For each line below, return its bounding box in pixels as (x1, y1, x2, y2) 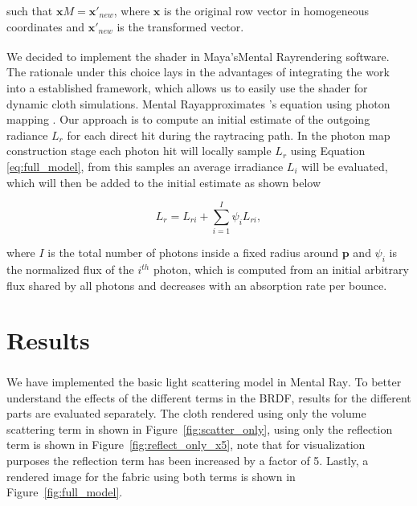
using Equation (290, 142, 366, 159)
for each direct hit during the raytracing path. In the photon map (67, 126, 390, 143)
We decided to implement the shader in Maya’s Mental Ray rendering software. (6, 47, 390, 64)
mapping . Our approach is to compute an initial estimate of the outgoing (6, 111, 370, 128)
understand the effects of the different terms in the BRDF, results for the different (6, 389, 411, 406)
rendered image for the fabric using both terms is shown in (6, 467, 296, 484)
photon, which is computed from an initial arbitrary (153, 261, 409, 278)
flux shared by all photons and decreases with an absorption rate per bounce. (6, 276, 387, 293)
